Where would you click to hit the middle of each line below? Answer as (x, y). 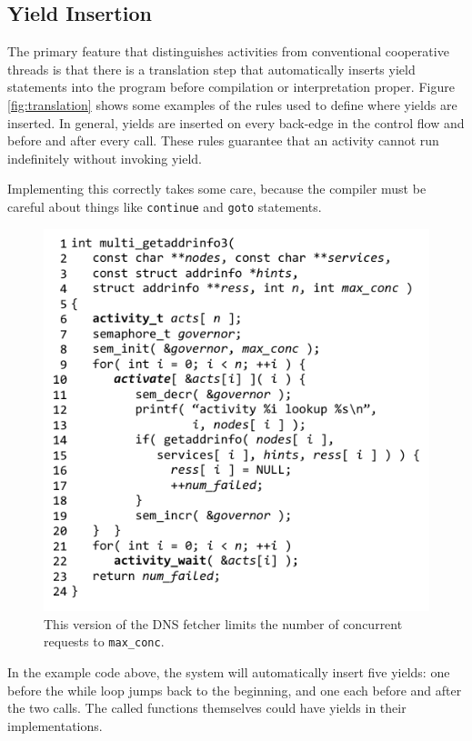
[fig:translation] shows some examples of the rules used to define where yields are (232, 104)
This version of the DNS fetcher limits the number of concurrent (223, 623)
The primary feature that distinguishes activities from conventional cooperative (228, 51)
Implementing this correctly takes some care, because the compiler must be (217, 189)
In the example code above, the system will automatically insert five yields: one (229, 672)
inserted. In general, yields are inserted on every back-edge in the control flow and (236, 122)
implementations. (55, 725)
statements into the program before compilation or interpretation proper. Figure (231, 87)
